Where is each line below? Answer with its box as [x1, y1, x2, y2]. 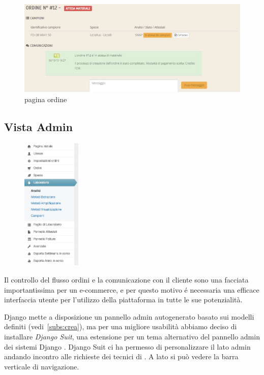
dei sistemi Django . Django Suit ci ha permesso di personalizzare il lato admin [4, 341, 251, 352]
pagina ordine [24, 94, 67, 105]
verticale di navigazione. [4, 361, 79, 371]
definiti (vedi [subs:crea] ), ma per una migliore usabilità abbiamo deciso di [4, 321, 237, 332]
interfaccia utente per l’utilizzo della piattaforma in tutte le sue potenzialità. [4, 294, 243, 305]
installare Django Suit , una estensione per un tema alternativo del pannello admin [4, 331, 260, 342]
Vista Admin [4, 119, 73, 135]
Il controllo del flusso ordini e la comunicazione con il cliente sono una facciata [4, 274, 249, 285]
